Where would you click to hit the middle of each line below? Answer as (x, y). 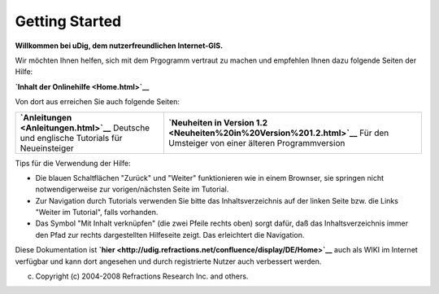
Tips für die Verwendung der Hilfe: (73, 163)
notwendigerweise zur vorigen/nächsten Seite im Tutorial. (132, 189)
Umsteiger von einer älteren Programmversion (256, 143)
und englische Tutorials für (71, 138)
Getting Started (68, 21)
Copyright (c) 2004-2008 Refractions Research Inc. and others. (142, 276)
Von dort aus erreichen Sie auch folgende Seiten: (98, 102)
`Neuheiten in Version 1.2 (218, 122)
